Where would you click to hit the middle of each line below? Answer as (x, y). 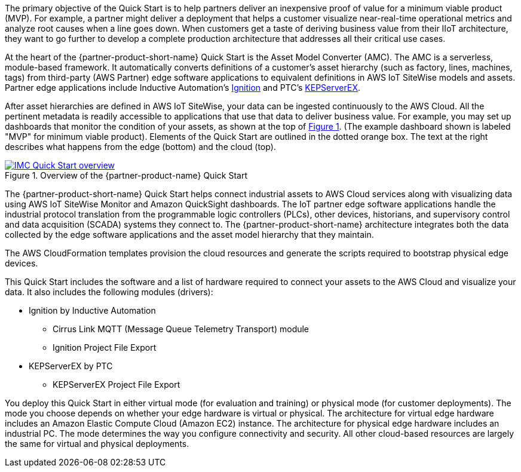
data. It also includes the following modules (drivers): (109, 292)
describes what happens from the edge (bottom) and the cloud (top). (140, 147)
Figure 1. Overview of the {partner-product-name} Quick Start (126, 175)
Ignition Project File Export (105, 347)
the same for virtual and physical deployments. (97, 444)
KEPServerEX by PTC (71, 366)
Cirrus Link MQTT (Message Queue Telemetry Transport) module (181, 329)
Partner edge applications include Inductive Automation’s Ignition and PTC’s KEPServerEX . (183, 88)
